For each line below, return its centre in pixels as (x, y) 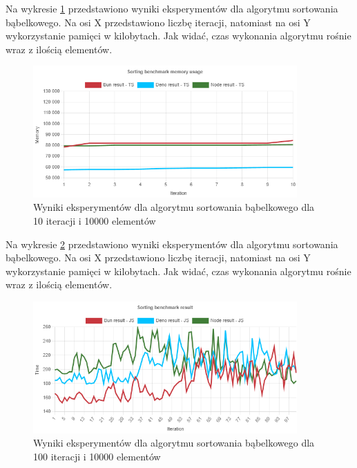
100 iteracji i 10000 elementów (97, 456)
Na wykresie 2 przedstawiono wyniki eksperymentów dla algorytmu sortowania (172, 244)
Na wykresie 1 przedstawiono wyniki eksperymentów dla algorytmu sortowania (172, 8)
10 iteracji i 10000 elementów (95, 221)
